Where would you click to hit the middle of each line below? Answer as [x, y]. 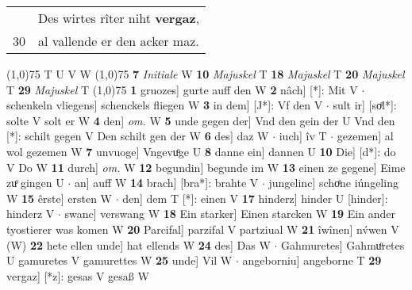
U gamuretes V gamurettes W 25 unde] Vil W [119, 260]
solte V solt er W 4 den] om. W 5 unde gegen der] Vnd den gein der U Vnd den [201, 120]
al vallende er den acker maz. [119, 41]
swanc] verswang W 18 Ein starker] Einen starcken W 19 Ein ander [230, 214]
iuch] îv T [303, 136]
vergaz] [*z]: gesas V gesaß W [78, 275]
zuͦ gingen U [35, 183]
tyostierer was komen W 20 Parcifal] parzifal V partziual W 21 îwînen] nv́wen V [203, 229]
